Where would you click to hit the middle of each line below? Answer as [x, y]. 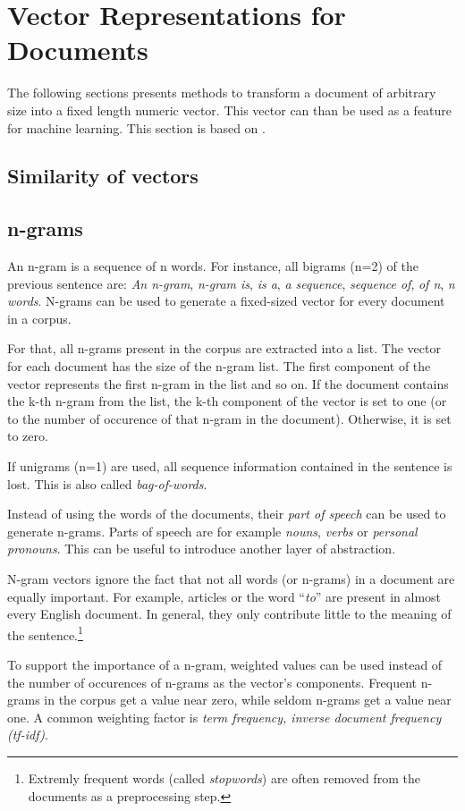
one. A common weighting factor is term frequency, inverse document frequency [224, 717]
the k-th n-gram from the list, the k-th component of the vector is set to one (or [227, 401]
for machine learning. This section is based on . [136, 127]
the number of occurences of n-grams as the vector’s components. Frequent [212, 682]
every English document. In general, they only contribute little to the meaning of [229, 614]
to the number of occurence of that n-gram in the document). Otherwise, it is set [229, 418]
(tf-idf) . [28, 735]
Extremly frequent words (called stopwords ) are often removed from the [224, 777]
